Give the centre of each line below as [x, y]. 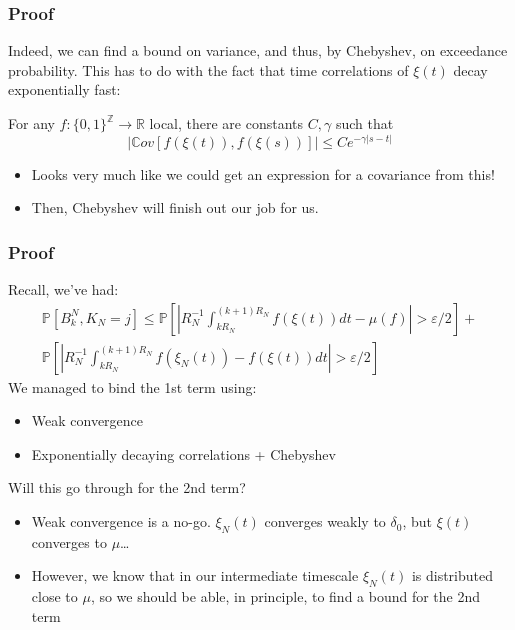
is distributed [452, 575]
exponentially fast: [64, 89]
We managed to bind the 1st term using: [132, 386]
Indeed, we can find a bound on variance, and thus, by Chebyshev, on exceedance [258, 50]
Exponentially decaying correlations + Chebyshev [183, 453]
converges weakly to [325, 521]
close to [54, 596]
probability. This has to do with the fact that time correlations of [208, 69]
